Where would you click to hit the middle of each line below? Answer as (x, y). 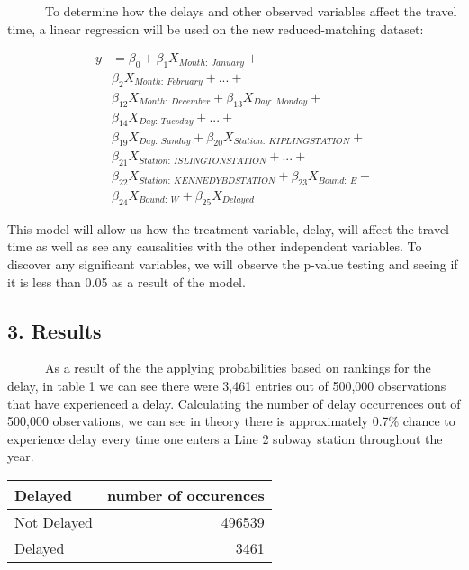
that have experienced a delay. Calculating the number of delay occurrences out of (234, 403)
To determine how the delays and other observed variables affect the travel (251, 11)
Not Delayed (54, 521)
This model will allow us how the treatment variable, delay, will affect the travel (229, 228)
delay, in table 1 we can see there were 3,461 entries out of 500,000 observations (227, 385)
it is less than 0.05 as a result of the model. (126, 281)
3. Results (54, 330)
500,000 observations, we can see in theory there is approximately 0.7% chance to (231, 421)
